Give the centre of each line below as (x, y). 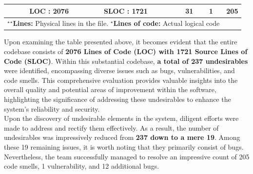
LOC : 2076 (49, 10)
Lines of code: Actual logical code (166, 23)
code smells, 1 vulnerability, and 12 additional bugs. (82, 166)
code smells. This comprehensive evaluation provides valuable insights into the (121, 80)
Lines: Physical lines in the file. (61, 23)
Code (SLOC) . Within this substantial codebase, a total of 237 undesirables (126, 61)
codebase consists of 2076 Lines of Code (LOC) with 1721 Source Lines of (126, 51)
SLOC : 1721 (126, 10)
